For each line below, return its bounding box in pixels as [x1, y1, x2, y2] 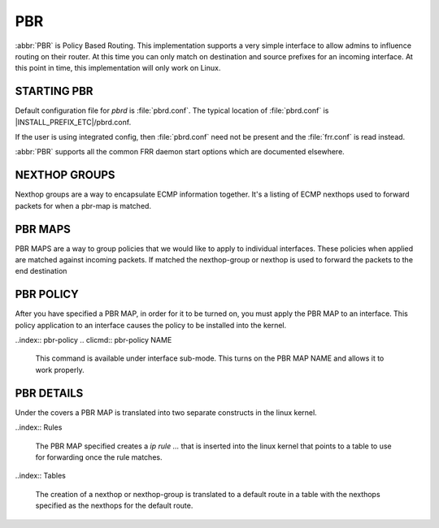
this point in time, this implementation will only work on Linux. [15, 63, 221, 73]
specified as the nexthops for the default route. [35, 500, 193, 511]
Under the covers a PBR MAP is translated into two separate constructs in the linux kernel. [15, 407, 317, 418]
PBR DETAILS [15, 386, 84, 400]
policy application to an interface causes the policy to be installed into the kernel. [15, 320, 287, 330]
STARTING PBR [15, 84, 93, 98]
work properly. [35, 365, 85, 374]
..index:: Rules [15, 422, 63, 432]
